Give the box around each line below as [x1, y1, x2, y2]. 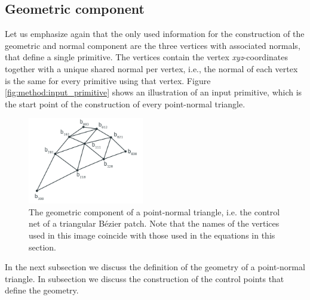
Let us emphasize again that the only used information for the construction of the [5, 27, 305, 40]
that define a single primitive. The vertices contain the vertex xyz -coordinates [5, 51, 288, 63]
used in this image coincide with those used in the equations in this [29, 229, 275, 242]
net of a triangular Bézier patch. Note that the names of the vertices [29, 217, 280, 230]
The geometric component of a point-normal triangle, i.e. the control [29, 205, 280, 218]
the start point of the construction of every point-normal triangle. [5, 97, 245, 110]
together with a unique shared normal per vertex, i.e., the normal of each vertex [5, 62, 298, 75]
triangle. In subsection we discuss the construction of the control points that [5, 272, 284, 284]
